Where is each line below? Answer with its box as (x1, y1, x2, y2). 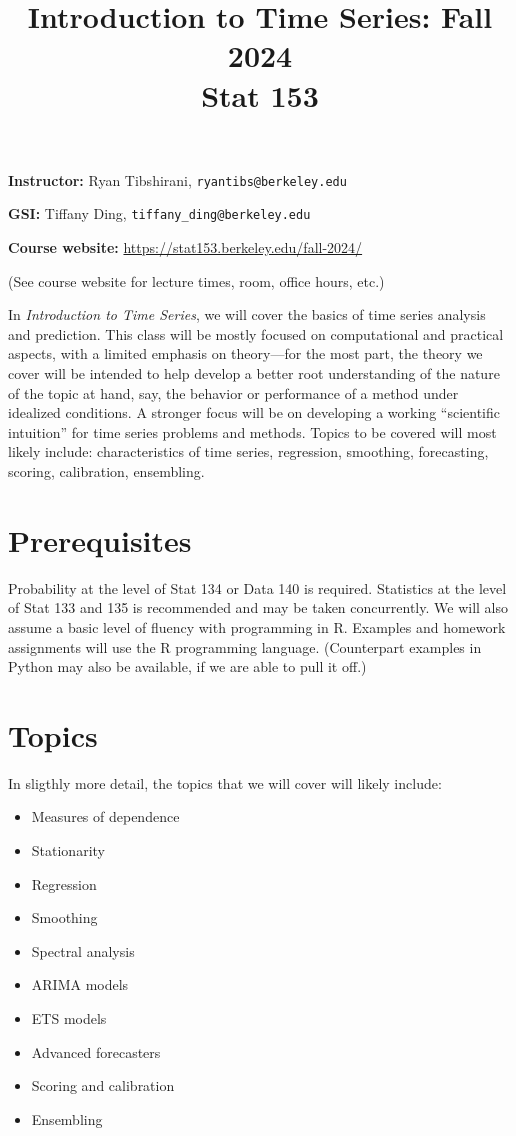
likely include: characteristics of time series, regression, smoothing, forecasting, (8, 441, 489, 462)
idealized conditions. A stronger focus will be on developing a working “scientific (8, 402, 500, 423)
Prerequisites (8, 519, 192, 560)
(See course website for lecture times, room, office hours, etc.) (8, 270, 385, 291)
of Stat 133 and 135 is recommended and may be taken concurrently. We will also (8, 597, 508, 618)
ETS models (31, 1007, 107, 1028)
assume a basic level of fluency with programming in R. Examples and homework (8, 616, 506, 637)
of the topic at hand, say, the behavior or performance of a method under (8, 382, 459, 403)
